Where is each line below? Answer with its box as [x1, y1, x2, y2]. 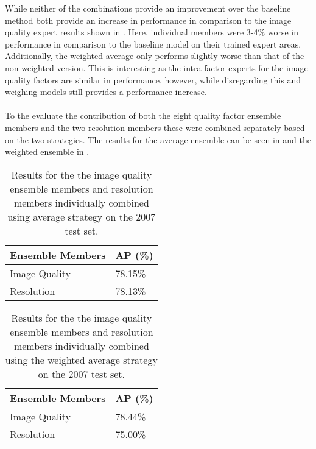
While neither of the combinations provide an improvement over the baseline [5, 2, 291, 14]
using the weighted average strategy [5, 352, 158, 367]
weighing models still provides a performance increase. [5, 85, 207, 98]
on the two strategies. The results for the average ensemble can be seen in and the [5, 133, 311, 146]
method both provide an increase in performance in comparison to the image [5, 13, 292, 26]
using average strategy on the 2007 [7, 209, 156, 224]
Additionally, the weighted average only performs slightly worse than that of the [5, 49, 304, 62]
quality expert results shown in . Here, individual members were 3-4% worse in [5, 26, 299, 38]
